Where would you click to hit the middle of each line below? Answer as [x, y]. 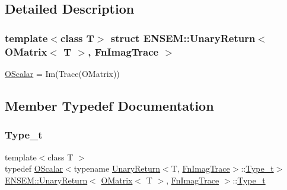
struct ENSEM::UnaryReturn [183, 38]
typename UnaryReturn [117, 168]
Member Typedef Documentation [109, 105]
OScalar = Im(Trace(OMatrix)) [62, 73]
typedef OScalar [34, 168]
